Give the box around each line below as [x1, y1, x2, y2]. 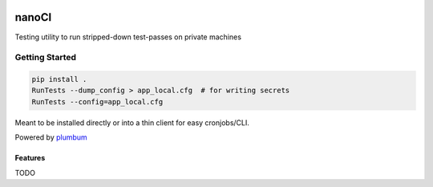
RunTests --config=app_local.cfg [31, 97, 164, 106]
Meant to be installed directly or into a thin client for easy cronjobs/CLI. [14, 117, 250, 128]
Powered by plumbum [14, 132, 87, 142]
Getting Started [14, 52, 76, 63]
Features [14, 153, 46, 163]
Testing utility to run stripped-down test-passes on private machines [14, 32, 242, 42]
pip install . [31, 75, 87, 84]
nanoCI [14, 10, 52, 24]
